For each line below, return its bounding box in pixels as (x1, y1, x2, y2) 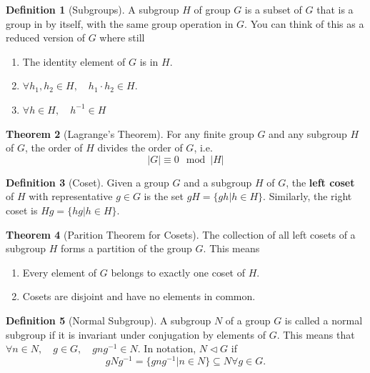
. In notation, (137, 341, 196, 356)
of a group (225, 312, 271, 327)
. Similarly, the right (263, 189, 352, 204)
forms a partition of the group (61, 241, 192, 256)
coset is (6, 202, 38, 217)
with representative (29, 189, 113, 204)
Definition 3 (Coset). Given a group (6, 174, 169, 189)
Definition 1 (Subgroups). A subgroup (6, 2, 179, 16)
